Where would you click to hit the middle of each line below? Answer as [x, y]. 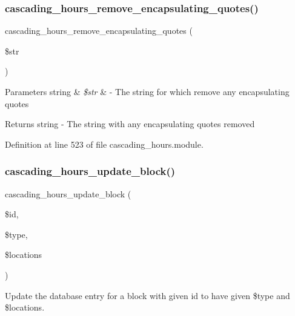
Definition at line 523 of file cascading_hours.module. [104, 144]
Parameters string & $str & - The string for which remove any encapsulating [147, 91]
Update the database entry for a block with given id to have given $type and [147, 295]
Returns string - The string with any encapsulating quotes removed [130, 124]
